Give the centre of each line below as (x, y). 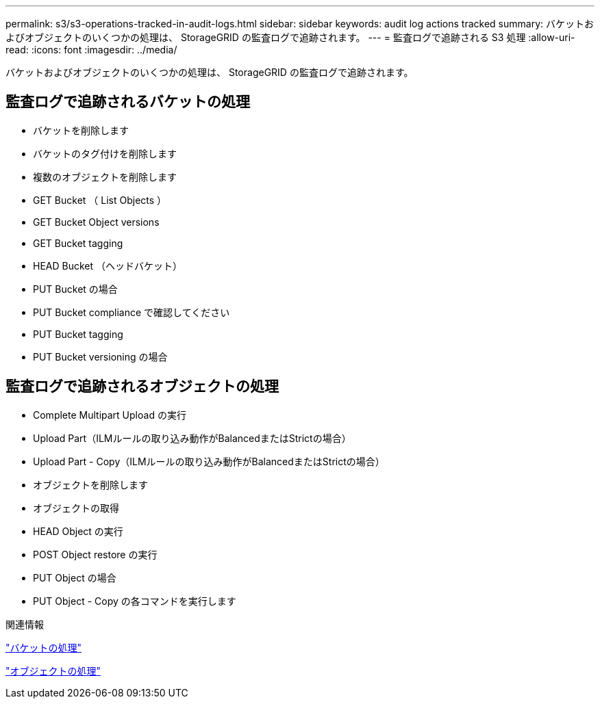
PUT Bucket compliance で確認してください (132, 312)
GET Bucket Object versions (96, 222)
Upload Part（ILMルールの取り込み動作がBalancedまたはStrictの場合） (192, 438)
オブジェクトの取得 (76, 508)
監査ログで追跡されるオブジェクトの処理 (142, 387)
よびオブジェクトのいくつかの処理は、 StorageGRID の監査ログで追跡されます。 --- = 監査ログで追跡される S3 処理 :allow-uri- (290, 37)
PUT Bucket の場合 (75, 289)
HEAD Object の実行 (78, 531)
